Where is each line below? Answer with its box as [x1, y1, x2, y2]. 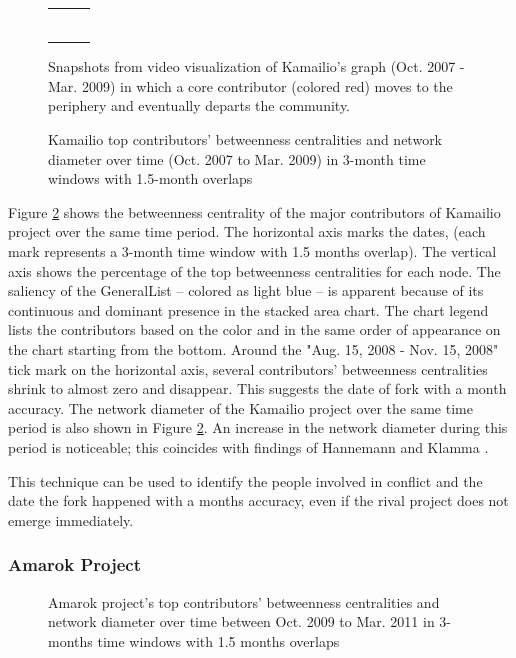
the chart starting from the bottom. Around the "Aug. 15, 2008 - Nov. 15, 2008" [8, 338, 499, 359]
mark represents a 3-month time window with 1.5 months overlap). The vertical [8, 241, 497, 261]
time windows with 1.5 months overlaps [97, 630, 340, 651]
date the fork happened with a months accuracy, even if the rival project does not [8, 490, 509, 511]
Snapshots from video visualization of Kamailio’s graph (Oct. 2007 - [48, 56, 465, 77]
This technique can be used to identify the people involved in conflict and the [8, 470, 483, 491]
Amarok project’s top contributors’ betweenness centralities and [48, 591, 440, 612]
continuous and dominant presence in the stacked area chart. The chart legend [8, 299, 489, 320]
